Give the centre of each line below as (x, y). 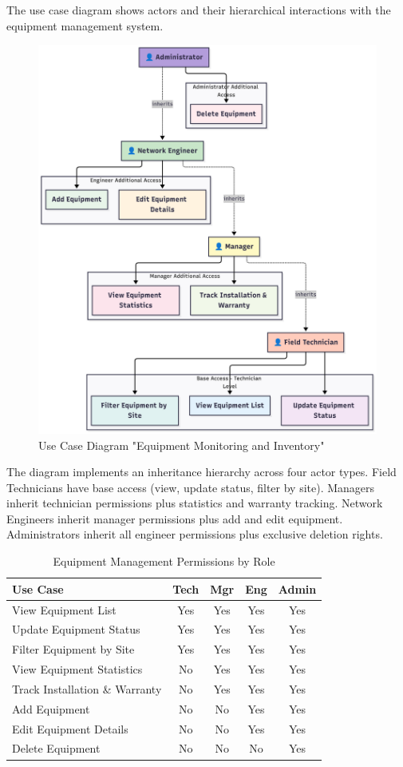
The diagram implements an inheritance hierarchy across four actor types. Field (201, 472)
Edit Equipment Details (70, 728)
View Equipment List (64, 609)
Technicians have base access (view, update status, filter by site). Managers (191, 487)
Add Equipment (51, 708)
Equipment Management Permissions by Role (164, 561)
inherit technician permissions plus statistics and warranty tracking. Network (195, 503)
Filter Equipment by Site (73, 649)
